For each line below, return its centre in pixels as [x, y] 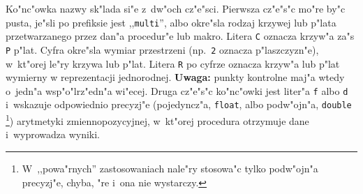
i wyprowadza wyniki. [53, 134]
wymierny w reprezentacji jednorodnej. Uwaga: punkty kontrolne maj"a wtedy [175, 77]
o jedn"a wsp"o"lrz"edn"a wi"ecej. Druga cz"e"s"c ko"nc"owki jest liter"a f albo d [177, 90]
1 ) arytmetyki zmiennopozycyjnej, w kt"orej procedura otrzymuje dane [157, 120]
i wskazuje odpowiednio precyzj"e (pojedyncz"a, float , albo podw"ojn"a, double [179, 104]
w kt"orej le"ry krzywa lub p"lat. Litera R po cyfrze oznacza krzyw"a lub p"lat [173, 63]
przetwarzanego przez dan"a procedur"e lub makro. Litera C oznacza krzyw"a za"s [180, 36]
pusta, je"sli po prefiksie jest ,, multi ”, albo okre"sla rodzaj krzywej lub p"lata [171, 22]
